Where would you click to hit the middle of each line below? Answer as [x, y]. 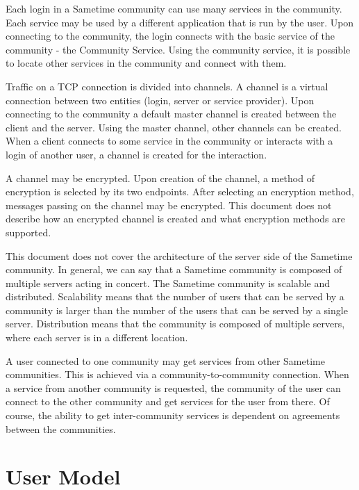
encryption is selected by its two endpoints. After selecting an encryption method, [180, 191]
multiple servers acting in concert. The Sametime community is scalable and [168, 283]
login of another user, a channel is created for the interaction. [136, 154]
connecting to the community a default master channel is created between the [171, 114]
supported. [28, 232]
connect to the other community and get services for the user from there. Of [168, 401]
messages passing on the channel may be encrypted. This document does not [169, 205]
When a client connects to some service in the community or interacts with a [169, 141]
